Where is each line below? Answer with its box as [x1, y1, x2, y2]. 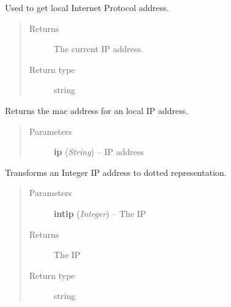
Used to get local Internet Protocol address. [5, 1, 169, 13]
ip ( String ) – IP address [53, 145, 144, 158]
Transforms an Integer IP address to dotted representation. [5, 165, 227, 178]
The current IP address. [53, 42, 143, 55]
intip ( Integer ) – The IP [53, 207, 146, 219]
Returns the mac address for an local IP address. [5, 104, 189, 116]
